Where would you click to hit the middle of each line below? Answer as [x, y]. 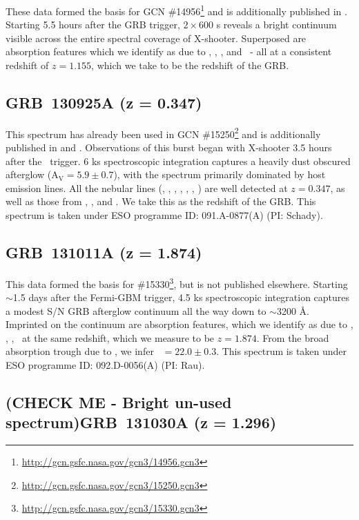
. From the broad [293, 337]
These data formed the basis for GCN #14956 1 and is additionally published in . [176, 10]
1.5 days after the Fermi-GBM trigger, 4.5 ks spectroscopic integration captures [181, 297]
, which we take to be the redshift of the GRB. [190, 65]
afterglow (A [32, 174]
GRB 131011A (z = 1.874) [104, 252]
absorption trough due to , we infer [80, 351]
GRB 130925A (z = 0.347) [104, 103]
